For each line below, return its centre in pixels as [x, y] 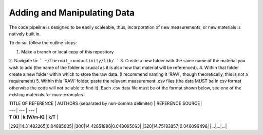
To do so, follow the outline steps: [43, 43]
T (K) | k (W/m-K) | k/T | [34, 117]
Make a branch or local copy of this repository [67, 51]
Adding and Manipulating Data [72, 13]
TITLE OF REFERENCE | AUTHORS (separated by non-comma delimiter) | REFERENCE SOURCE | [106, 103]
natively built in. [25, 34]
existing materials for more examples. [47, 95]
